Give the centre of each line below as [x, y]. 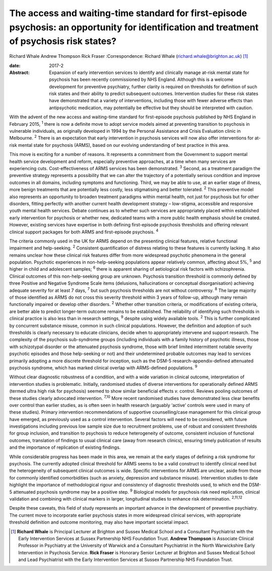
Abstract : [19, 72]
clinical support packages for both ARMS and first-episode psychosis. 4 [84, 231]
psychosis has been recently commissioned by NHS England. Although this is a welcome [141, 79]
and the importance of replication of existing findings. [65, 447]
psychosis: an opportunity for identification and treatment [134, 27]
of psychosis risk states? [63, 42]
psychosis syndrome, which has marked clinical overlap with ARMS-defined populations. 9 [103, 367]
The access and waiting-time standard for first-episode [128, 13]
